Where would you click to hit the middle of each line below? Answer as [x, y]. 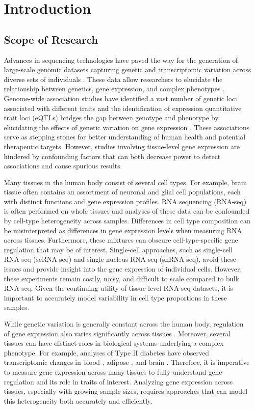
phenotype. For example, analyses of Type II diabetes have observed [107, 352]
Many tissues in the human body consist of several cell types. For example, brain [126, 182]
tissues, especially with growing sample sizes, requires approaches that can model [126, 391]
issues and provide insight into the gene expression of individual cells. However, [123, 269]
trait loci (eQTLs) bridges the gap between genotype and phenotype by [111, 118]
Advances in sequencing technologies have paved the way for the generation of [121, 60]
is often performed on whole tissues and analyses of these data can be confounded [127, 211]
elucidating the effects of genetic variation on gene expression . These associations [127, 127]
